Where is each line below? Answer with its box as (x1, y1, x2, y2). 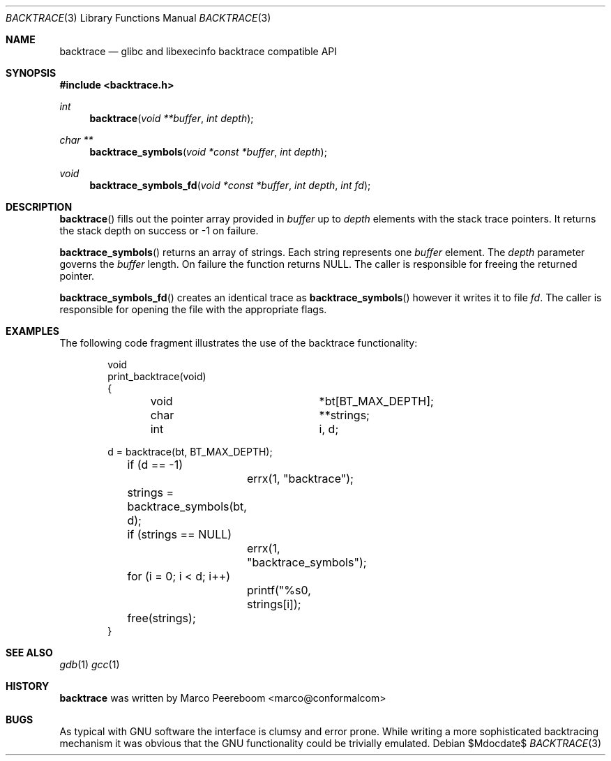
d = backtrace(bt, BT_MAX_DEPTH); (107, 446, 273, 458)
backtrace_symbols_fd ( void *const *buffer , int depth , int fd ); (89, 179, 371, 191)
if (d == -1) (127, 458, 183, 472)
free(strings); (127, 611, 196, 625)
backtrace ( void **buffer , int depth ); (89, 112, 254, 124)
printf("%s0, (246, 583, 311, 597)
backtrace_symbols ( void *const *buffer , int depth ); (89, 146, 327, 158)
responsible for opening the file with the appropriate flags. (59, 303, 327, 315)
